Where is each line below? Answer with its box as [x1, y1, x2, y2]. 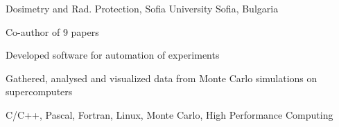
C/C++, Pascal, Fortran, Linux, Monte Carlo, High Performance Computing [6, 107, 333, 121]
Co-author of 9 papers [6, 24, 99, 39]
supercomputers [6, 84, 73, 99]
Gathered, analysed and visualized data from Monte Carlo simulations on [6, 70, 318, 85]
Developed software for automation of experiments [6, 48, 220, 62]
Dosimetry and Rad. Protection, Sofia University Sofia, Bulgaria [6, 1, 279, 15]
